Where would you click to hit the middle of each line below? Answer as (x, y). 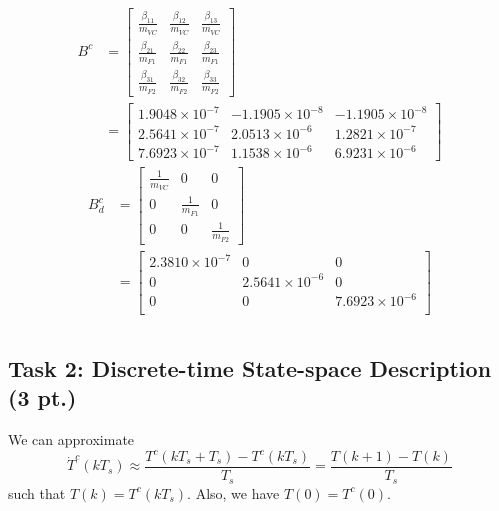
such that (37, 492)
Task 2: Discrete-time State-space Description (250, 367)
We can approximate (71, 438)
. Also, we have (233, 492)
